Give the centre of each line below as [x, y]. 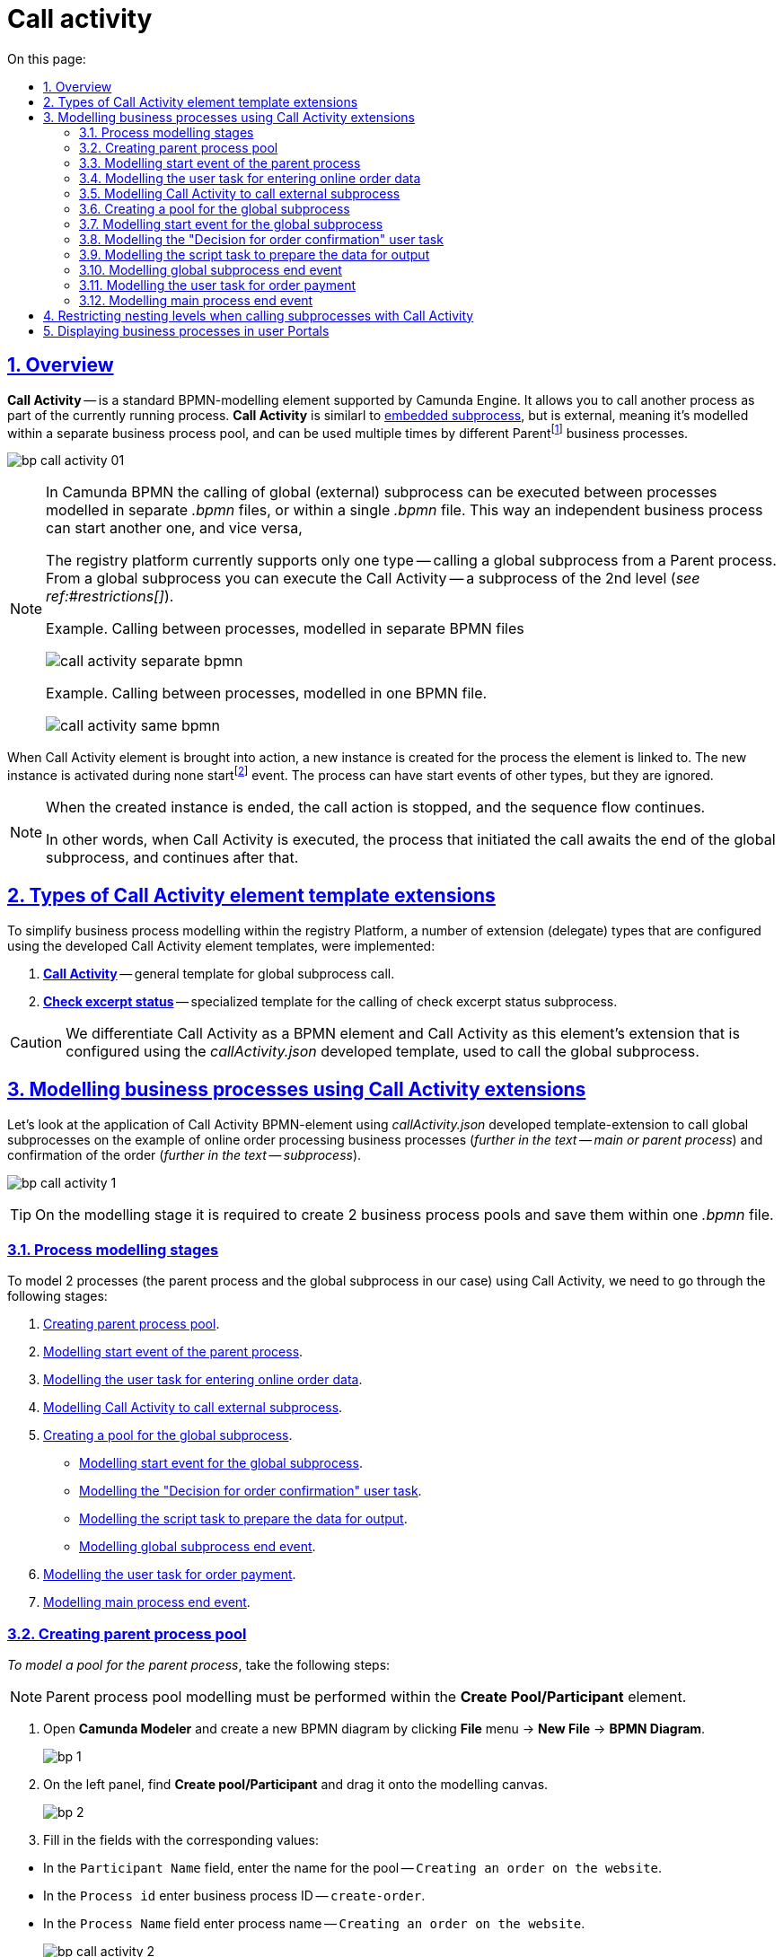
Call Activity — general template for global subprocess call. [219, 973]
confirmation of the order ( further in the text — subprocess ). [185, 1154]
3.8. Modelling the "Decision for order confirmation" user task [261, 239]
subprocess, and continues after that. [172, 857]
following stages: [57, 1296]
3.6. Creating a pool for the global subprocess [215, 208]
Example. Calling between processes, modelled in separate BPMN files [285, 629]
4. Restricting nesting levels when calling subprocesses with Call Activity [259, 315]
